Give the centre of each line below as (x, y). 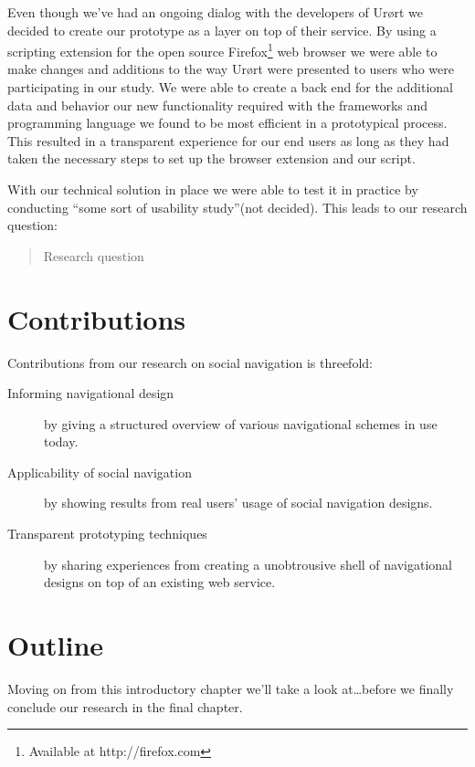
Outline (56, 645)
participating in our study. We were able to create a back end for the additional (230, 87)
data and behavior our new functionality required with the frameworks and (218, 105)
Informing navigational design (91, 393)
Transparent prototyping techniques (107, 534)
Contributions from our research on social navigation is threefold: (190, 362)
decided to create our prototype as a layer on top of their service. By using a (222, 30)
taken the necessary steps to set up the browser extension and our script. (211, 158)
